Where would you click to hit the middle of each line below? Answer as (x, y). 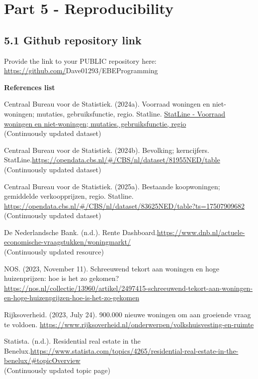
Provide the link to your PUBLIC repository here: (80, 61)
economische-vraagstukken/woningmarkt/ (67, 242)
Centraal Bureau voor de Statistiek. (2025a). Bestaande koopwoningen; (112, 186)
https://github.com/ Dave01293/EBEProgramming (81, 70)
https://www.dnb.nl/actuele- (201, 232)
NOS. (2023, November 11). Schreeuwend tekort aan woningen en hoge (112, 268)
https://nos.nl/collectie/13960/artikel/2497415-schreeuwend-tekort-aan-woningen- (129, 288)
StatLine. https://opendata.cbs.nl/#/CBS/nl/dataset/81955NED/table (112, 160)
